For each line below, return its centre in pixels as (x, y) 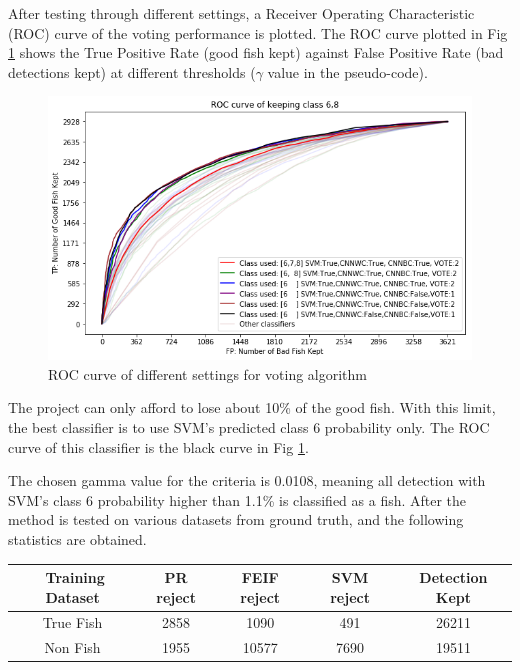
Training (75, 577)
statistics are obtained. (77, 538)
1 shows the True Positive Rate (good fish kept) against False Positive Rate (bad (256, 52)
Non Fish (72, 647)
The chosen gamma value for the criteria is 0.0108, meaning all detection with (247, 480)
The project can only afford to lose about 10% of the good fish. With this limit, (252, 407)
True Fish (72, 622)
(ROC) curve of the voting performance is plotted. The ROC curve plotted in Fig (258, 32)
